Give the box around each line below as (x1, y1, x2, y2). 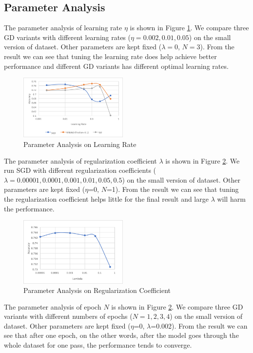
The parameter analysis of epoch (4, 301, 101, 311)
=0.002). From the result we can (151, 320, 248, 331)
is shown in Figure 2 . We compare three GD (111, 301, 243, 311)
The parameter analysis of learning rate (4, 22, 122, 33)
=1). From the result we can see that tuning (106, 184, 239, 194)
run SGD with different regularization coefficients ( (4, 165, 156, 175)
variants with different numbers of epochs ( (4, 311, 133, 321)
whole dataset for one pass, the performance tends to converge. (4, 340, 192, 350)
